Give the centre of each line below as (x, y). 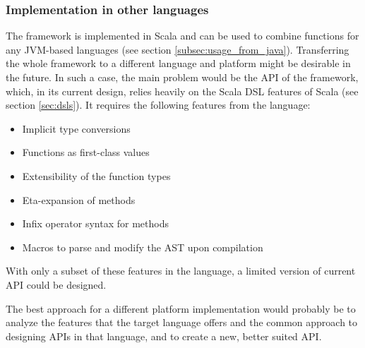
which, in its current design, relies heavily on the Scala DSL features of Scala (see (182, 91)
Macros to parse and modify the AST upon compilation (143, 247)
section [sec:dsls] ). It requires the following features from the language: (158, 105)
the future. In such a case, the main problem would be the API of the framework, (182, 77)
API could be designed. (56, 284)
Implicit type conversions (76, 128)
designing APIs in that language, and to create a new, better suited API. (164, 336)
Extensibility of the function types (96, 175)
